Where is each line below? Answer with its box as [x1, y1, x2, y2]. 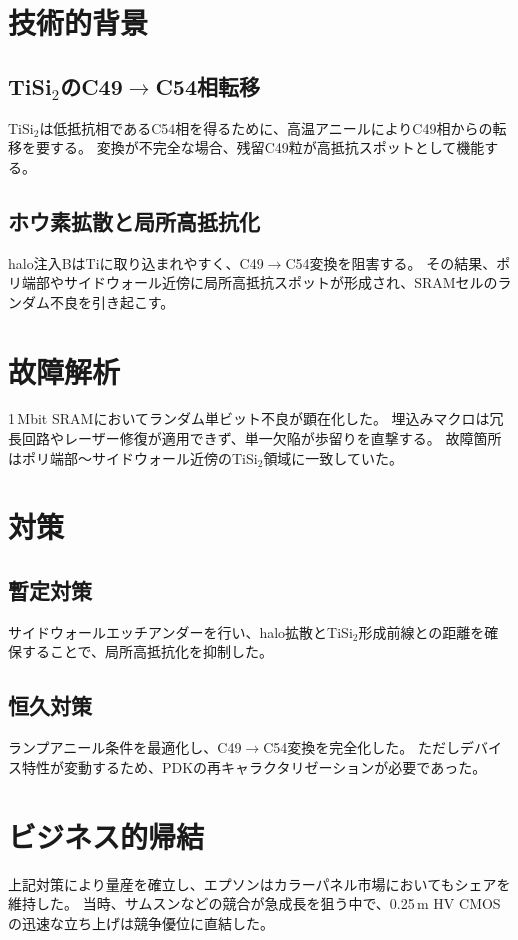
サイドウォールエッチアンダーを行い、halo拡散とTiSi [8, 621, 353, 642]
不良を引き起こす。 [49, 291, 175, 312]
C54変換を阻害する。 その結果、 [285, 252, 497, 273]
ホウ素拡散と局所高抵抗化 [8, 205, 260, 236]
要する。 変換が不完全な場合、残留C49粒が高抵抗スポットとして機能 [35, 137, 485, 158]
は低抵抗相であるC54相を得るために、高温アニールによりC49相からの [39, 117, 493, 138]
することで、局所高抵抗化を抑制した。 [21, 641, 274, 662]
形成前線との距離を [358, 621, 485, 642]
